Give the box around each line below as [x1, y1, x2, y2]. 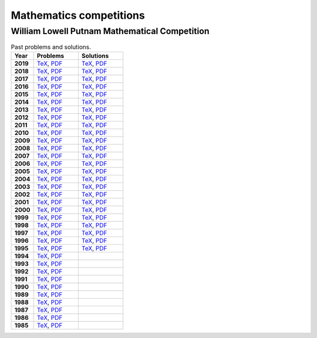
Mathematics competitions [11, 9, 145, 22]
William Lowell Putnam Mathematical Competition [11, 26, 210, 36]
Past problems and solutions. [11, 43, 91, 51]
